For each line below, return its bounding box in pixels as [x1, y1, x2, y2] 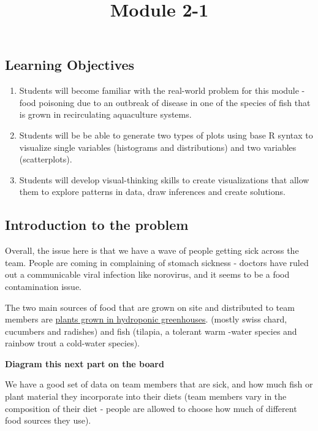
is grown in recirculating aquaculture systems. [19, 108, 192, 121]
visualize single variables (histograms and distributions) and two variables [19, 140, 297, 153]
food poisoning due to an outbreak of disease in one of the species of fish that [19, 96, 311, 109]
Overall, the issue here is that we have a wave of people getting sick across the [5, 244, 299, 257]
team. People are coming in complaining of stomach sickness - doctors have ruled [5, 256, 309, 269]
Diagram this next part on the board [5, 357, 164, 370]
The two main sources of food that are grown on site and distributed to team [5, 300, 295, 313]
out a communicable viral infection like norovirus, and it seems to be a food [5, 268, 290, 281]
